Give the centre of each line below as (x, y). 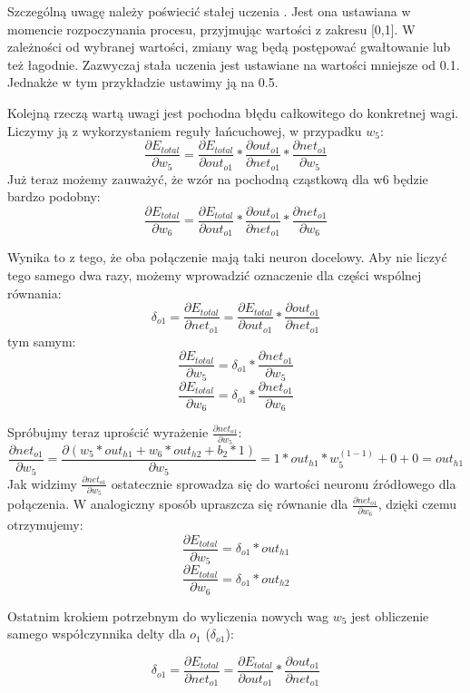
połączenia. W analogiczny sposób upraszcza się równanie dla (178, 504)
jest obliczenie (390, 615)
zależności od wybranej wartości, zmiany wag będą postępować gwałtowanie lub (229, 47)
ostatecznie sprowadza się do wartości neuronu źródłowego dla (284, 483)
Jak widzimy (42, 483)
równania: (34, 293)
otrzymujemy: (45, 524)
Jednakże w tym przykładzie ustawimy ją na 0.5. (143, 82)
